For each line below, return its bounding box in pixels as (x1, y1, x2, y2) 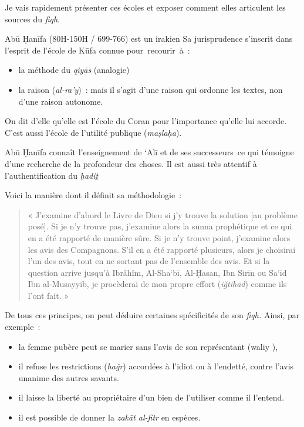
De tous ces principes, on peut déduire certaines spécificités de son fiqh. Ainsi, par (5, 309, 300, 321)
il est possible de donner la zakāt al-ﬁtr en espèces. (18, 411, 201, 423)
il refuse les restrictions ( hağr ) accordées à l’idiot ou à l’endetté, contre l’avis (18, 360, 294, 372)
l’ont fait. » (28, 289, 69, 301)
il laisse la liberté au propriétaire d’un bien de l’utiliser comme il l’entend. (18, 391, 285, 403)
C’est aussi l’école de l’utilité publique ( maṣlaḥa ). (5, 126, 182, 138)
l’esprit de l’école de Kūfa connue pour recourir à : (5, 44, 190, 56)
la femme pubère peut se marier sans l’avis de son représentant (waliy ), (18, 340, 278, 352)
